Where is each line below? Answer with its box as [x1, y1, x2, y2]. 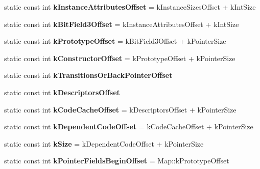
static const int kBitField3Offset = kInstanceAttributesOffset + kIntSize [4, 18, 239, 29]
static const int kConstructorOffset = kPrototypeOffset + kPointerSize [4, 52, 235, 63]
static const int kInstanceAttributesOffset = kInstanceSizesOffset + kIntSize [4, 2, 256, 12]
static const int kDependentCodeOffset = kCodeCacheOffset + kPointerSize [4, 121, 253, 132]
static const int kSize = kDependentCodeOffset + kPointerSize [4, 138, 204, 149]
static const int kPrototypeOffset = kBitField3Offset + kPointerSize [4, 36, 226, 46]
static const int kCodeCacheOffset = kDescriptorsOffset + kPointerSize [4, 104, 237, 115]
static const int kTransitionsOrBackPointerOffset [4, 70, 173, 80]
